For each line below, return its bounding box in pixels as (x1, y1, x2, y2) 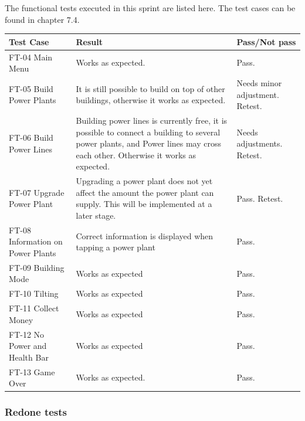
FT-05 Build (9, 82, 53, 94)
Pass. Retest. (236, 192, 283, 204)
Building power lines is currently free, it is (76, 114, 228, 126)
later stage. (76, 209, 116, 221)
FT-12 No (9, 328, 45, 340)
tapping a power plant (76, 241, 155, 253)
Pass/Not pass (236, 35, 296, 47)
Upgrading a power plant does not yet (76, 175, 213, 187)
